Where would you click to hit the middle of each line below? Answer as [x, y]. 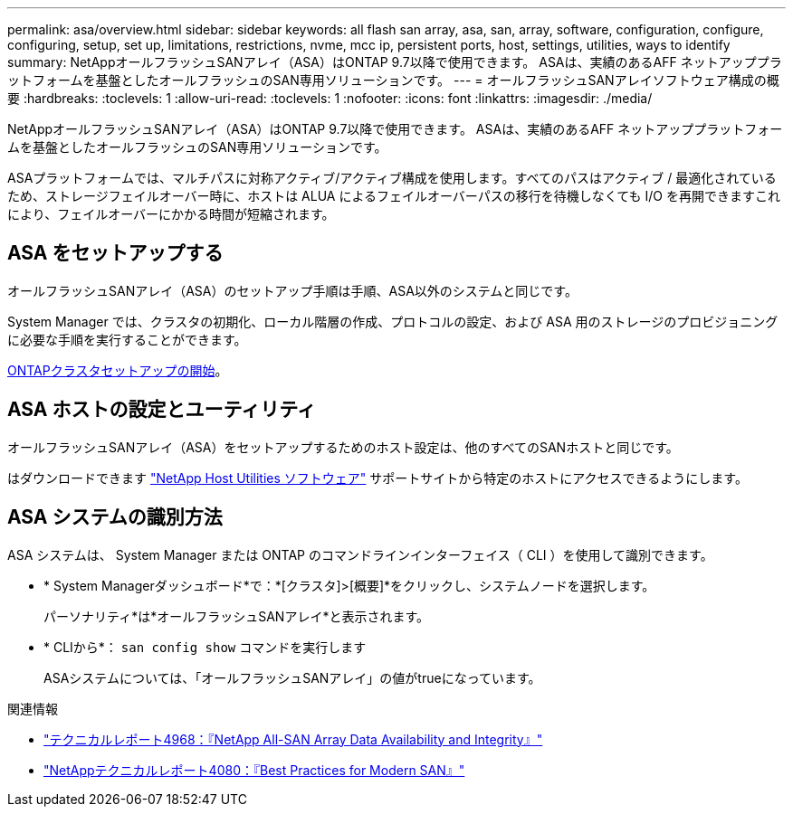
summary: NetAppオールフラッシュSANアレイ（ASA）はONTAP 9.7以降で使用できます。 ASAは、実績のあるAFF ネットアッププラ [395, 62]
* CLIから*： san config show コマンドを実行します [205, 647]
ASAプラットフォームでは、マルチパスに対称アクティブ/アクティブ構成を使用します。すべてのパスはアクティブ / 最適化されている [392, 178]
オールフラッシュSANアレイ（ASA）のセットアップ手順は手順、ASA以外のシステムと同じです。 [292, 290]
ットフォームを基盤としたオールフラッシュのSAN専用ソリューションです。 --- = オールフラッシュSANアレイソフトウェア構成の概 [393, 80]
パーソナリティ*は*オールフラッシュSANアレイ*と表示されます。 [236, 616]
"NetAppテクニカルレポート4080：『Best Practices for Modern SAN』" [254, 770]
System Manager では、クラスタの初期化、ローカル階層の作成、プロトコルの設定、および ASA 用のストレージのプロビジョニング [393, 321]
